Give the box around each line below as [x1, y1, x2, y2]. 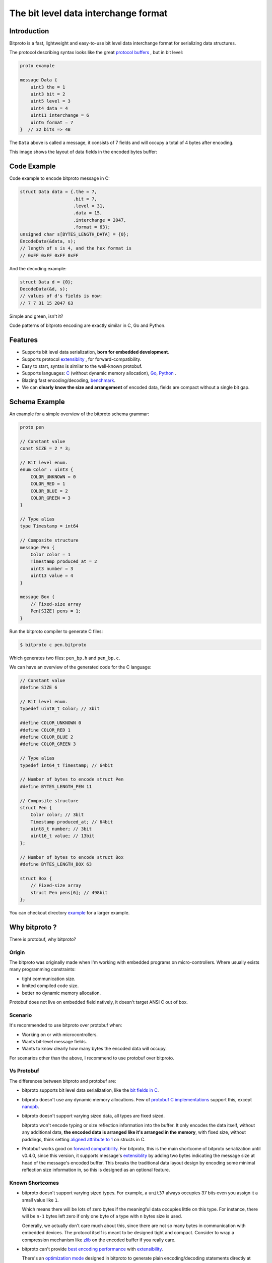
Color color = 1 [30, 552, 71, 558]
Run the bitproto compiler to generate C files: [9, 628, 103, 634]
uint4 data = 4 [30, 105, 68, 111]
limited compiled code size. [22, 983, 79, 989]
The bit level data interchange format [9, 8, 168, 19]
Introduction [9, 27, 49, 35]
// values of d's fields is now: [20, 293, 103, 299]
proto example [20, 63, 55, 69]
